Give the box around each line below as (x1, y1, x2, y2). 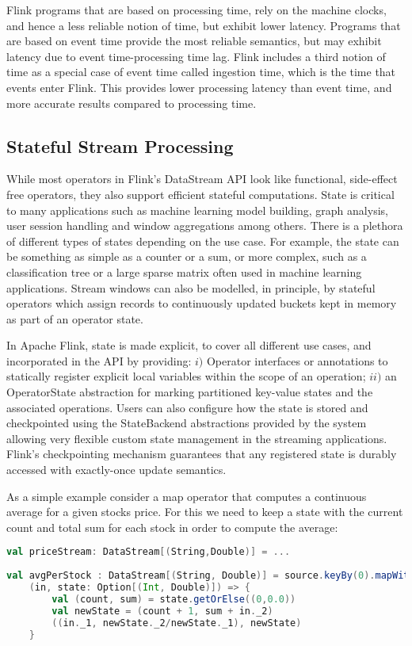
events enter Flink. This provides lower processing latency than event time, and (6, 78, 392, 95)
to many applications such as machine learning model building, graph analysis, (6, 201, 388, 218)
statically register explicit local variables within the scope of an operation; (6, 368, 366, 384)
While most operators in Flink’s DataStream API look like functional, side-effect (6, 170, 398, 187)
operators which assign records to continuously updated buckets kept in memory (6, 295, 397, 312)
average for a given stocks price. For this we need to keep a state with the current (6, 503, 403, 520)
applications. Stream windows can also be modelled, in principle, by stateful (6, 279, 376, 296)
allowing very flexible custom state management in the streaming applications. (6, 430, 387, 446)
